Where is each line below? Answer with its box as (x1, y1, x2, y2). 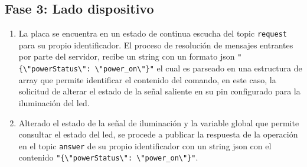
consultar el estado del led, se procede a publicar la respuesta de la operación (18, 128, 298, 140)
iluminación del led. (18, 96, 90, 109)
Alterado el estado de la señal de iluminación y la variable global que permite (18, 116, 299, 129)
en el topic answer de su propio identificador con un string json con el (18, 139, 272, 152)
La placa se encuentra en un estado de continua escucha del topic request (18, 27, 288, 40)
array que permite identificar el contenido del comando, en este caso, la (18, 73, 276, 86)
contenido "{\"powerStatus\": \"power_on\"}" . (18, 151, 198, 163)
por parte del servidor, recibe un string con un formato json (18, 50, 235, 63)
